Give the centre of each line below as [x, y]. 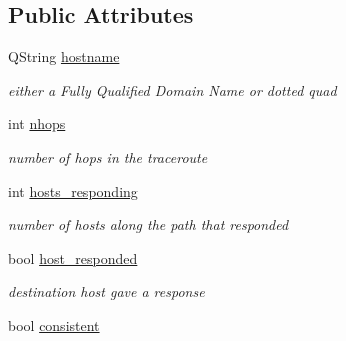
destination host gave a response [106, 291]
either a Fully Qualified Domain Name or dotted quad [172, 89]
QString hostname [64, 56]
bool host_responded [73, 257]
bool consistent [54, 324]
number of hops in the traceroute [108, 156]
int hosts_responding [73, 190]
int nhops [37, 123]
